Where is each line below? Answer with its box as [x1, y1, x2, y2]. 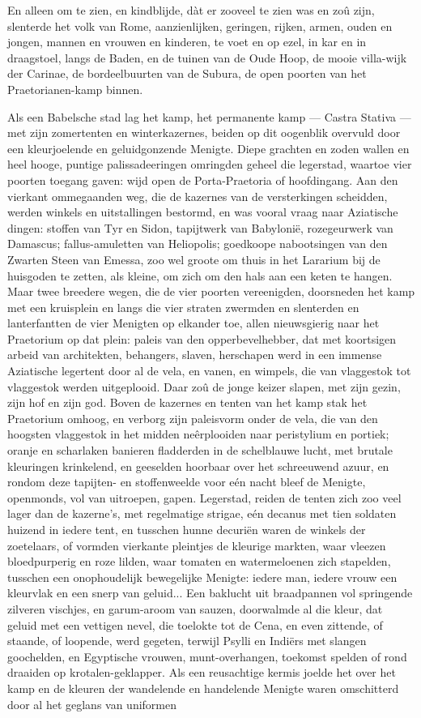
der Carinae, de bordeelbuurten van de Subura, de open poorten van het [7, 65, 367, 82]
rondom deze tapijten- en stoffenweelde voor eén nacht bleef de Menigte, [7, 473, 366, 490]
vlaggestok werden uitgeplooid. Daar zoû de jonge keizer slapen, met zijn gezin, [7, 378, 401, 395]
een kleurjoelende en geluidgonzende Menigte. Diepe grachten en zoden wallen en [7, 139, 410, 156]
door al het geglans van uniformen [7, 695, 177, 712]
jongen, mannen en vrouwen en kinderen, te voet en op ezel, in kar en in [7, 33, 367, 50]
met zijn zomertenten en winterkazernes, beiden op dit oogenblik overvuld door [7, 124, 401, 141]
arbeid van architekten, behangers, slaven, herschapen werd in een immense [7, 346, 382, 363]
